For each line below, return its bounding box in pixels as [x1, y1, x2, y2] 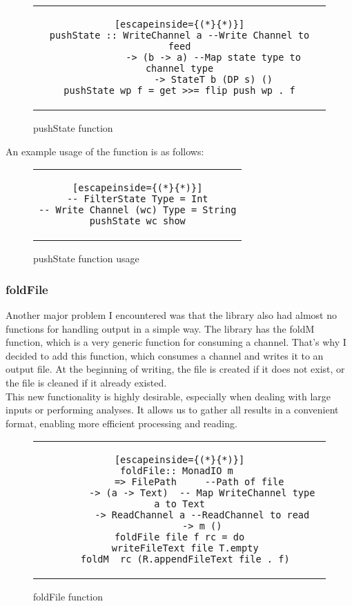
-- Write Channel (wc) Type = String [39, 204, 237, 216]
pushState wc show [89, 215, 186, 227]
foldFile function [33, 589, 103, 604]
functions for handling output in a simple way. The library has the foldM [6, 321, 315, 335]
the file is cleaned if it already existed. [6, 375, 167, 389]
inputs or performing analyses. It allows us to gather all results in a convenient [6, 402, 339, 417]
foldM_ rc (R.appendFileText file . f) [80, 554, 290, 565]
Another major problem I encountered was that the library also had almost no [6, 308, 337, 322]
